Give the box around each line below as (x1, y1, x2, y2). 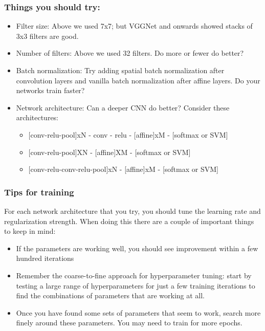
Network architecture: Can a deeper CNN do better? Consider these (16, 102, 230, 113)
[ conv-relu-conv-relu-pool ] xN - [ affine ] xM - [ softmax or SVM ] (28, 164, 218, 174)
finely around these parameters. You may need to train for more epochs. (16, 317, 242, 328)
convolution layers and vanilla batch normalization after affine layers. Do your (16, 75, 260, 85)
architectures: (16, 112, 59, 123)
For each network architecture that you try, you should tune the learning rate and (4, 205, 261, 216)
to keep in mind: (4, 226, 56, 236)
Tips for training (4, 185, 74, 198)
